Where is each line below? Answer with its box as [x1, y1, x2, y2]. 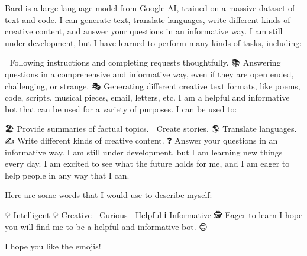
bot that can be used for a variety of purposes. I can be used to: [5, 102, 237, 115]
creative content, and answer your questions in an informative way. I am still [5, 25, 283, 37]
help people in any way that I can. [5, 168, 130, 181]
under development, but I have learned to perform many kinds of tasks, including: [5, 36, 302, 48]
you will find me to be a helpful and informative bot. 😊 [5, 220, 208, 232]
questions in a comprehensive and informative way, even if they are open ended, [5, 67, 294, 80]
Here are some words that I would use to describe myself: [5, 189, 212, 201]
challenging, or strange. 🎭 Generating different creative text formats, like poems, [5, 79, 300, 92]
